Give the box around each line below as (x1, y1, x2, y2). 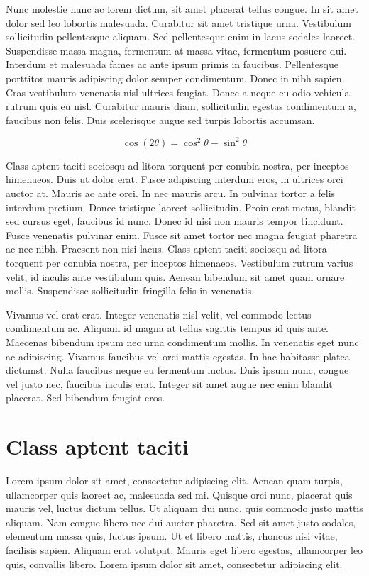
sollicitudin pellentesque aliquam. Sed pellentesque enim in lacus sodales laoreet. (6, 29, 356, 44)
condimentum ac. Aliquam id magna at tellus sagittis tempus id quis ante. (6, 321, 329, 336)
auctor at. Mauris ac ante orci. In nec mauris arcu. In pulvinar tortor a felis (6, 186, 336, 201)
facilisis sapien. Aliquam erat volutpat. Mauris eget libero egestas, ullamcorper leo (6, 543, 363, 558)
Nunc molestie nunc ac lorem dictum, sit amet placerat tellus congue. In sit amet (6, 1, 358, 16)
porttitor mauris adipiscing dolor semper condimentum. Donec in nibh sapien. (6, 70, 345, 85)
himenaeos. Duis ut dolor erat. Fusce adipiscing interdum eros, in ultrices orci (6, 172, 343, 187)
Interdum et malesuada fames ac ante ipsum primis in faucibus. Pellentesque (6, 57, 338, 72)
